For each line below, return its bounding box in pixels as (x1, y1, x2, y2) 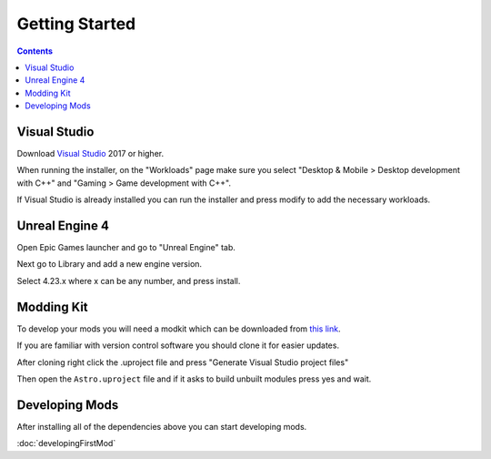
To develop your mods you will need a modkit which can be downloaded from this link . (16, 323, 341, 334)
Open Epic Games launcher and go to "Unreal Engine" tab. (16, 242, 236, 253)
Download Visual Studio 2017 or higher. (16, 148, 164, 159)
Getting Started (16, 14, 136, 34)
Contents (16, 46, 54, 56)
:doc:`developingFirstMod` (16, 438, 116, 449)
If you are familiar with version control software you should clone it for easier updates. (16, 340, 340, 351)
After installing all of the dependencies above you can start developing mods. (16, 421, 307, 432)
